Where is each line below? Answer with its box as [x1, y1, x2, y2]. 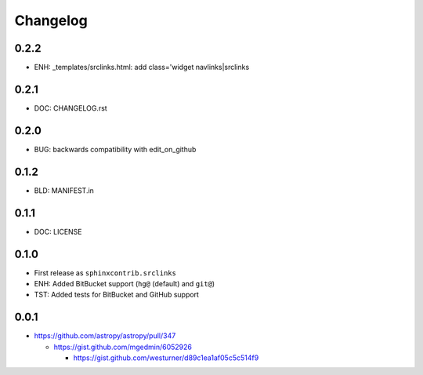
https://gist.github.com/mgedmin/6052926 [53, 342, 192, 351]
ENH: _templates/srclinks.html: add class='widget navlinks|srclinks [34, 63, 250, 72]
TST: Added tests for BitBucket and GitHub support [34, 290, 200, 300]
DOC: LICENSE [34, 227, 82, 236]
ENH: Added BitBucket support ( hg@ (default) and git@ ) [34, 279, 215, 288]
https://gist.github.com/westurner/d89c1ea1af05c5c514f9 [73, 353, 259, 362]
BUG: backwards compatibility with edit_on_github [34, 144, 197, 154]
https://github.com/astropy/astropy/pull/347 [34, 331, 176, 340]
